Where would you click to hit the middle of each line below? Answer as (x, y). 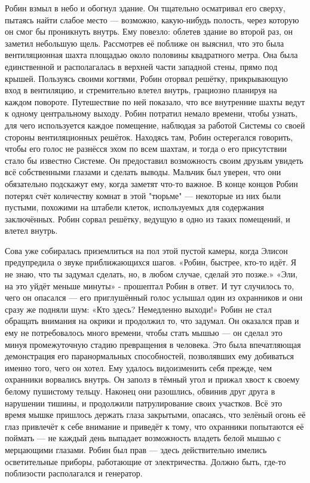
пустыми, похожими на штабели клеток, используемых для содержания (135, 207)
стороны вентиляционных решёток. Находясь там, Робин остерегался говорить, (149, 137)
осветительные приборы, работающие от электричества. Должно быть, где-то (145, 461)
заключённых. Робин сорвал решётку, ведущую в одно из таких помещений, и (148, 218)
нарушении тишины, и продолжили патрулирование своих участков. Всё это (144, 403)
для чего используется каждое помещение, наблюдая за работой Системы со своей (155, 125)
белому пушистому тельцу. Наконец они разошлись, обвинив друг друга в (140, 391)
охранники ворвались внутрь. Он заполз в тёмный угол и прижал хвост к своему (152, 379)
